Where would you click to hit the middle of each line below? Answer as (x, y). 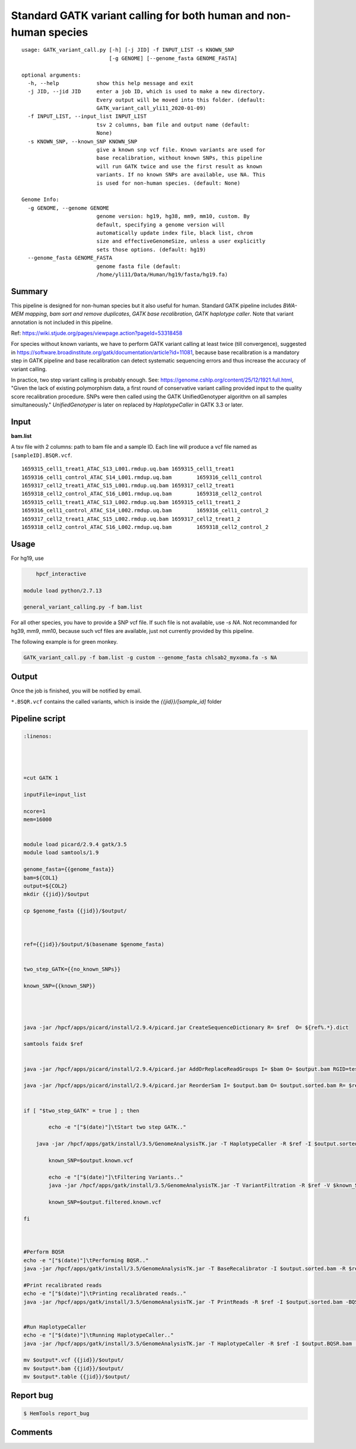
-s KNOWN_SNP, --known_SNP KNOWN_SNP (82, 141)
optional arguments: (51, 75)
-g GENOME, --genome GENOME (69, 208)
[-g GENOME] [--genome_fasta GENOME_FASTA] (173, 58)
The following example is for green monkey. (64, 642)
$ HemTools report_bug (56, 1413)
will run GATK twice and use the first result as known (179, 166)
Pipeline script (38, 718)
